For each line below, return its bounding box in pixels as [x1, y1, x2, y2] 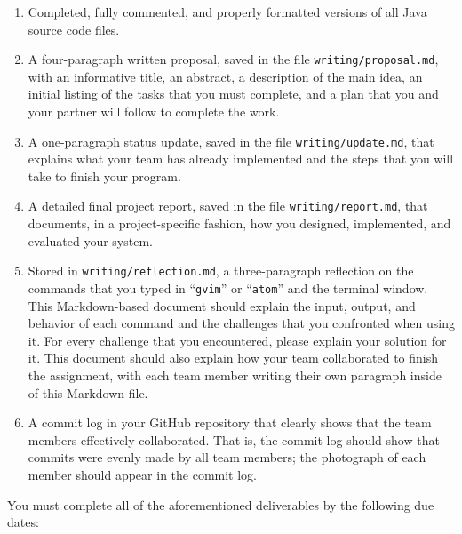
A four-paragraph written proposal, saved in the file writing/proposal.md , [28, 50, 439, 68]
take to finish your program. [28, 166, 181, 185]
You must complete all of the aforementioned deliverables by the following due [7, 495, 434, 514]
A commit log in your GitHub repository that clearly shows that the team [28, 413, 432, 432]
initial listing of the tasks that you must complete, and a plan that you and [28, 84, 439, 103]
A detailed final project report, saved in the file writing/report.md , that [28, 196, 428, 215]
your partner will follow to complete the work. [28, 102, 280, 121]
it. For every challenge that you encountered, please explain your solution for [28, 331, 447, 349]
